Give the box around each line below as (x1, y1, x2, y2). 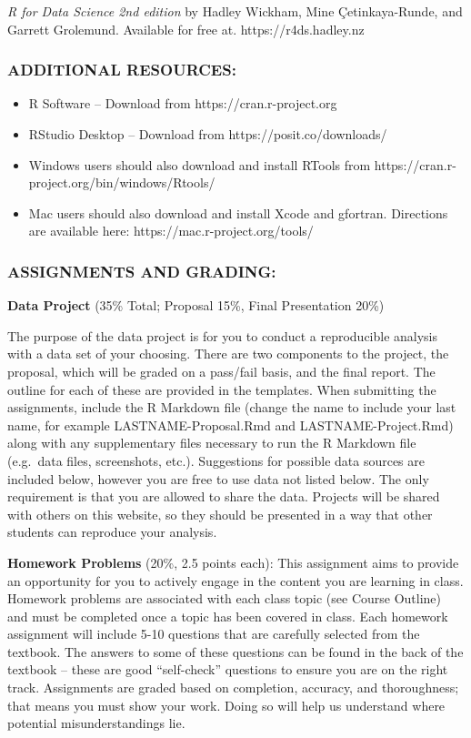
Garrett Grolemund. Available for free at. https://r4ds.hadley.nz (7, 19, 365, 38)
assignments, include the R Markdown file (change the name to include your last (7, 398, 456, 417)
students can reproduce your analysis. (7, 522, 217, 541)
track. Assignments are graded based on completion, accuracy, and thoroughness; (7, 678, 459, 697)
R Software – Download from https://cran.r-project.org (28, 94, 337, 113)
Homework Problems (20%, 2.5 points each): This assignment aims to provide (7, 552, 459, 571)
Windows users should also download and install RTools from (28, 155, 371, 174)
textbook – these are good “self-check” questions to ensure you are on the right (7, 660, 448, 679)
